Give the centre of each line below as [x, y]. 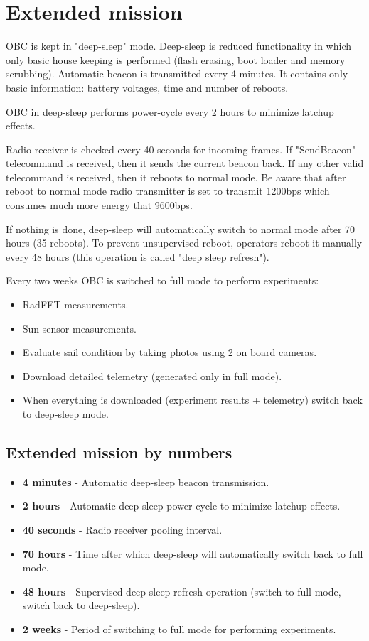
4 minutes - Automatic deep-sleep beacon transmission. [146, 481]
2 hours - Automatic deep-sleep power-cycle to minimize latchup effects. [181, 506]
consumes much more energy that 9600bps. [99, 205]
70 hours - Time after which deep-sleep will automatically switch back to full [193, 553]
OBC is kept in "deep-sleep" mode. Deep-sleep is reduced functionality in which [179, 46]
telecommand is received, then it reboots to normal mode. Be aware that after [176, 177]
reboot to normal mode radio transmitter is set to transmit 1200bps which [168, 191]
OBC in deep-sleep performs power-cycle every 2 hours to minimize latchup [170, 111]
